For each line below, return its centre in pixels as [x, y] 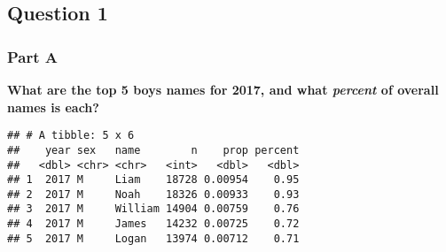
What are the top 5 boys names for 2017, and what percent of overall [223, 89]
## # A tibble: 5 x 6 [71, 136]
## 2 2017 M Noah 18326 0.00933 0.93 [153, 194]
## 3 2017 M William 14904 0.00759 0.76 [153, 209]
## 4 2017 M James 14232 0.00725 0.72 [153, 224]
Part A [33, 56]
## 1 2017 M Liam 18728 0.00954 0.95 [153, 180]
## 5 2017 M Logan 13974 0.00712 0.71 [153, 238]
